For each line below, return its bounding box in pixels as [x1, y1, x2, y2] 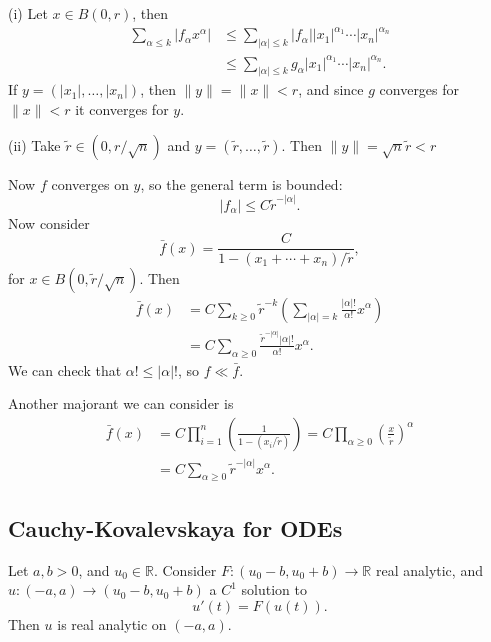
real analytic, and [375, 559, 483, 580]
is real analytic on [57, 613, 167, 634]
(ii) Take [8, 134, 61, 155]
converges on [51, 173, 129, 194]
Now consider [8, 212, 90, 233]
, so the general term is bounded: [140, 173, 343, 194]
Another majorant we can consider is [8, 393, 234, 414]
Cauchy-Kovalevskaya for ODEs [8, 512, 343, 543]
